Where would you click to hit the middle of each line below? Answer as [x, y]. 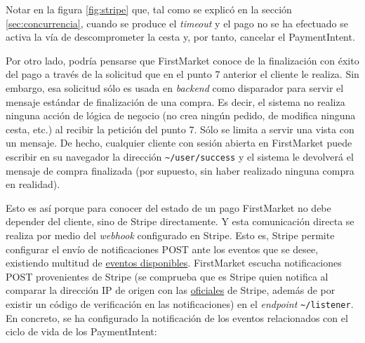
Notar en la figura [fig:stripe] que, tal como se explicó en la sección [149, 9]
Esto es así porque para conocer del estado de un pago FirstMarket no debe [168, 207]
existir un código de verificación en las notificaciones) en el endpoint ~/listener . [180, 303]
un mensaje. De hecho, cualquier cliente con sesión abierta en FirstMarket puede [179, 143]
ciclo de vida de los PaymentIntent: [81, 331]
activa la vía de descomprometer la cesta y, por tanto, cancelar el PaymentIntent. [180, 37]
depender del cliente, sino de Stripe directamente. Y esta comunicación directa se [180, 221]
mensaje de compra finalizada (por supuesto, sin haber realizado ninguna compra [180, 170]
